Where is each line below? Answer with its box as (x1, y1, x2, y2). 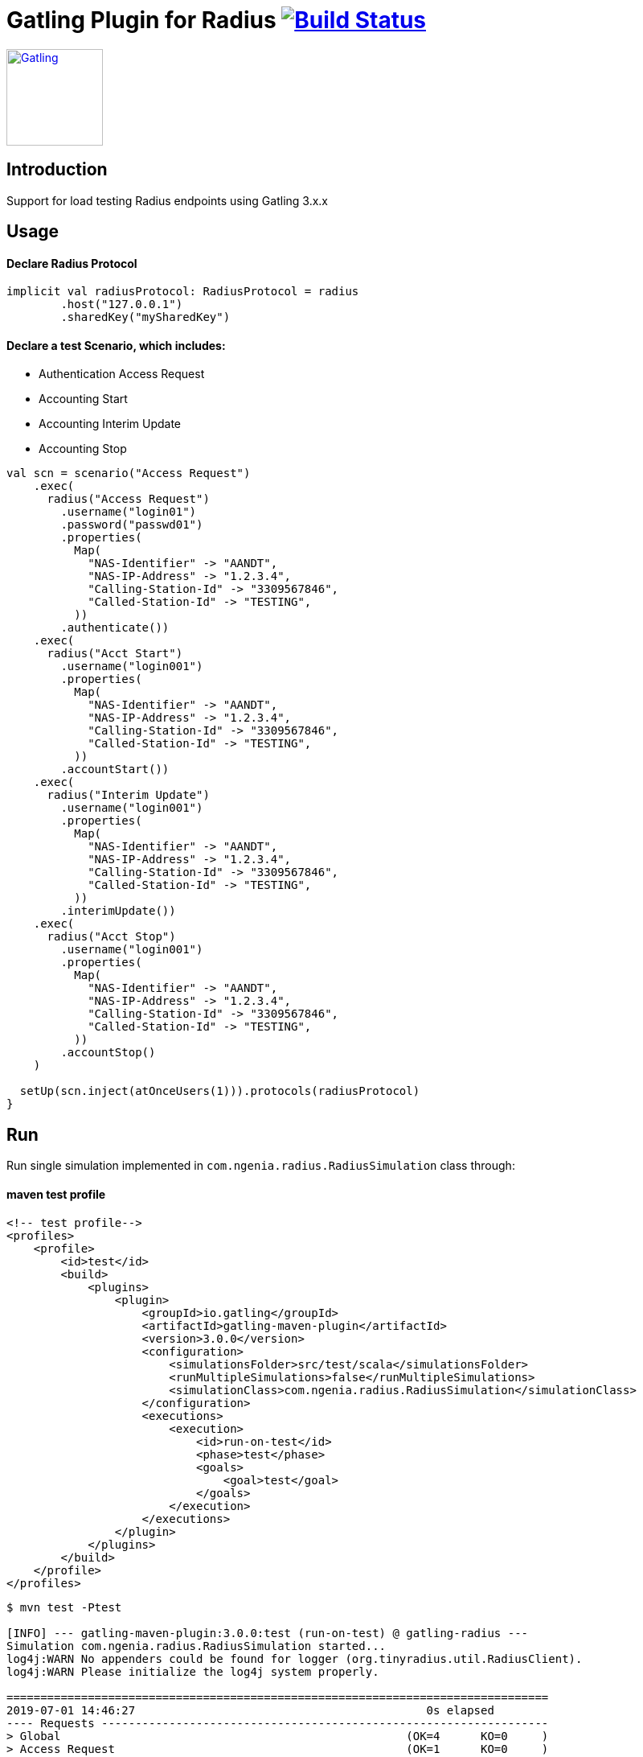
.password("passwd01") (60, 518, 203, 532)
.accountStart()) (60, 763, 170, 776)
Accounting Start (39, 392, 128, 406)
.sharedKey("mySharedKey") (60, 311, 231, 324)
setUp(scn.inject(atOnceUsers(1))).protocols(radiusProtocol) (19, 1084, 420, 1098)
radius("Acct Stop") (47, 930, 176, 944)
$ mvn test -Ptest (6, 1600, 122, 1614)
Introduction (6, 159, 108, 180)
